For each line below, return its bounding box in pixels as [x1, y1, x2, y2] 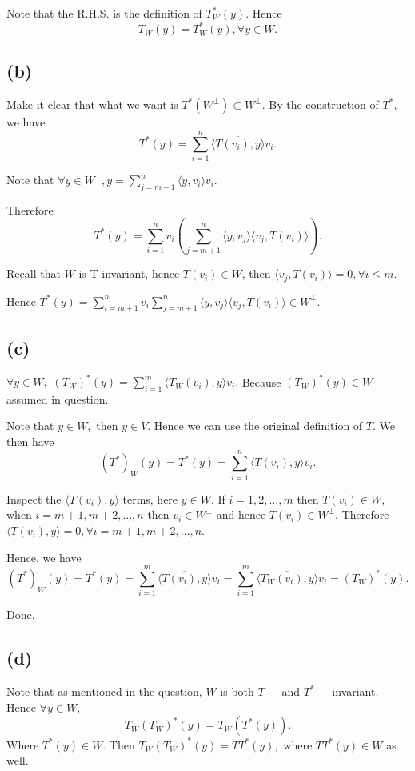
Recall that [6, 265, 61, 282]
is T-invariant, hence [78, 265, 180, 282]
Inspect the [6, 490, 62, 507]
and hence [216, 506, 266, 523]
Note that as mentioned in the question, [6, 683, 202, 700]
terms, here [122, 490, 178, 507]
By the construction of [269, 96, 379, 113]
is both [220, 683, 254, 700]
